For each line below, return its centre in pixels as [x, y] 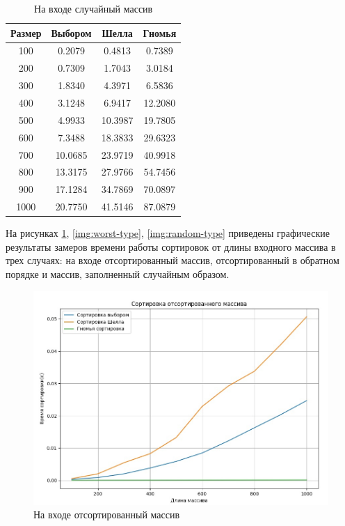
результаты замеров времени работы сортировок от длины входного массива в [171, 246]
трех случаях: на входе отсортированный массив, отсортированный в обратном [172, 260]
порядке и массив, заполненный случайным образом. [118, 273]
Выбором [71, 32]
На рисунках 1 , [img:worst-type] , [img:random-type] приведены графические [168, 233]
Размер [26, 32]
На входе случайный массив [94, 8]
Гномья [160, 32]
